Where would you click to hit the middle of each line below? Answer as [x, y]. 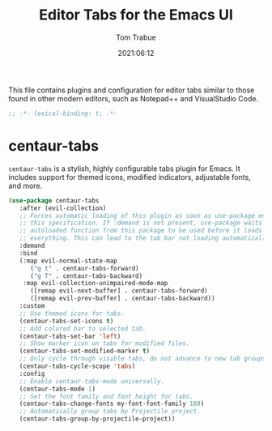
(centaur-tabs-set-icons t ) [66, 321]
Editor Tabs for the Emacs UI [136, 15]
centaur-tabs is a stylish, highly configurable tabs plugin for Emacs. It [124, 169]
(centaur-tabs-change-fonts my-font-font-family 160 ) [112, 404]
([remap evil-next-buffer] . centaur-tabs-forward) [119, 291]
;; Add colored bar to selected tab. [83, 329]
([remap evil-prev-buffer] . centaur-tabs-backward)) [123, 299]
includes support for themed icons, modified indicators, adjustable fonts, [130, 177]
